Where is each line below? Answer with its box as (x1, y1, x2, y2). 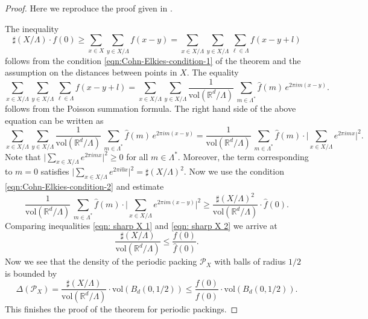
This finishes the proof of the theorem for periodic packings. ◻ (5, 303, 238, 315)
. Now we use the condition (183, 165, 284, 178)
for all (126, 150, 148, 163)
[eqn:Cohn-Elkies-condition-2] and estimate (5, 180, 164, 193)
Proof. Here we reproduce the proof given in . (5, 2, 173, 14)
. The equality (186, 66, 239, 79)
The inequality (5, 22, 59, 34)
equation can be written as (5, 114, 104, 126)
